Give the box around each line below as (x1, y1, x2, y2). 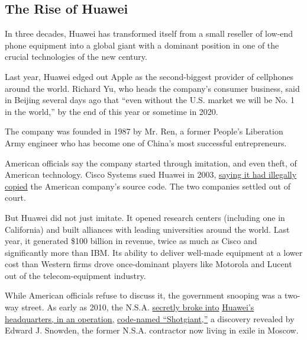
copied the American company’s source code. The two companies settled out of (5, 179, 290, 192)
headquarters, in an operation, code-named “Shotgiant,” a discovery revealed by (5, 312, 295, 325)
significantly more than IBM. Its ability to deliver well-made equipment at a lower (5, 246, 303, 258)
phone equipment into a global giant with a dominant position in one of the (5, 39, 279, 51)
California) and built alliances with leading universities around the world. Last (5, 223, 290, 235)
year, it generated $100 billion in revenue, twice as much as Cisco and (5, 235, 257, 247)
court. (5, 191, 26, 204)
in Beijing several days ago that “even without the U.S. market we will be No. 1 (5, 94, 295, 106)
